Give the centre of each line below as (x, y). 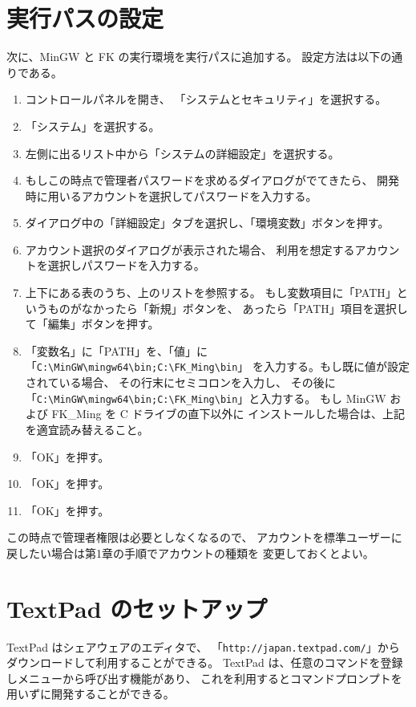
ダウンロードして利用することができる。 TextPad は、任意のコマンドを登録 (205, 662)
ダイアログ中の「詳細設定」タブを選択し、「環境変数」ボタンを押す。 (207, 223)
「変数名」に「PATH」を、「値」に (117, 350)
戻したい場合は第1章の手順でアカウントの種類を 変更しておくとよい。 (190, 553)
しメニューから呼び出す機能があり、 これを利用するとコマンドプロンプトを (204, 678)
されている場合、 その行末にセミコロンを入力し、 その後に (180, 382)
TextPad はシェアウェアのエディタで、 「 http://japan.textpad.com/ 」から (203, 646)
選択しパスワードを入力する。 (126, 265)
